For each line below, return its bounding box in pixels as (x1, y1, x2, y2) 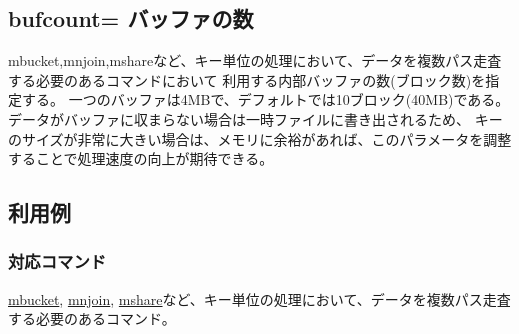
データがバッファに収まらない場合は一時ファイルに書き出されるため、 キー (8, 108, 503, 129)
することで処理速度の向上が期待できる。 (8, 148, 274, 169)
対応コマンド (8, 249, 107, 274)
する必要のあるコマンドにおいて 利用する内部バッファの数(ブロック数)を (8, 69, 486, 90)
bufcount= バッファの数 (8, 3, 254, 34)
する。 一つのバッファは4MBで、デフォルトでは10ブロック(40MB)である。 (21, 89, 510, 110)
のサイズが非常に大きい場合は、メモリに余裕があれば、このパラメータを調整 (8, 128, 512, 149)
